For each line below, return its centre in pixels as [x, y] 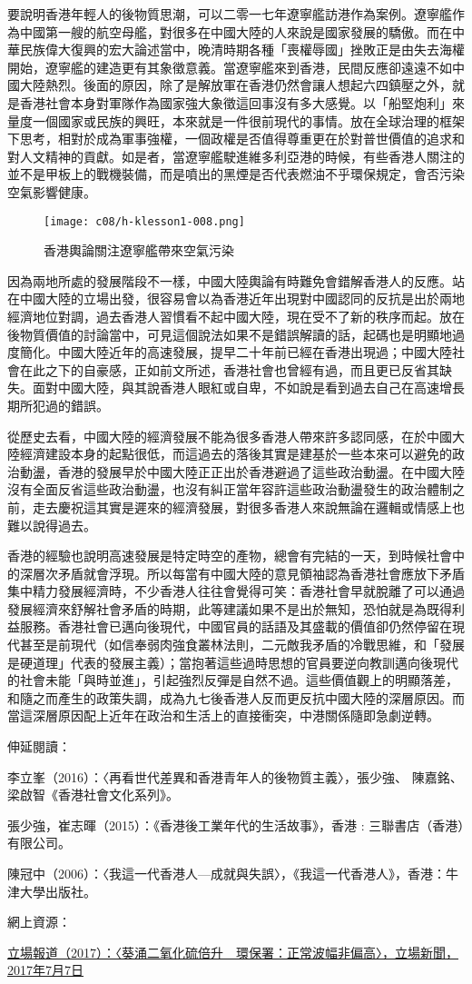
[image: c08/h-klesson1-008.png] [144, 221]
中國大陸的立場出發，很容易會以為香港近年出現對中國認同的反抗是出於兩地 [242, 298]
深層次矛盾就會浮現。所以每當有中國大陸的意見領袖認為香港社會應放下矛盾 [242, 573]
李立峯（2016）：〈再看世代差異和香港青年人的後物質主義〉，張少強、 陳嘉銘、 [235, 776]
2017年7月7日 [45, 970]
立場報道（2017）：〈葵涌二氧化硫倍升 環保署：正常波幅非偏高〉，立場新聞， [233, 952]
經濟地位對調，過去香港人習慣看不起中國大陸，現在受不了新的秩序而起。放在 [236, 316]
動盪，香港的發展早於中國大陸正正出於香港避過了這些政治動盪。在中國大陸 [242, 471]
